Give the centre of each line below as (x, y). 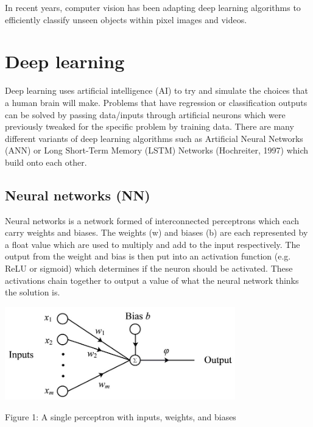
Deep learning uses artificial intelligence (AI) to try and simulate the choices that (156, 90)
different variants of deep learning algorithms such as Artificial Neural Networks (154, 138)
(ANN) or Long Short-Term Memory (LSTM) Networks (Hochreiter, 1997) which (157, 150)
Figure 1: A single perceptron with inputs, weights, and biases (121, 416)
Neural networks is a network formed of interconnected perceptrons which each (152, 220)
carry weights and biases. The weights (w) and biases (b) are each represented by (156, 232)
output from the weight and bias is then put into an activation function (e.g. (148, 256)
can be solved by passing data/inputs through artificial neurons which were (145, 114)
